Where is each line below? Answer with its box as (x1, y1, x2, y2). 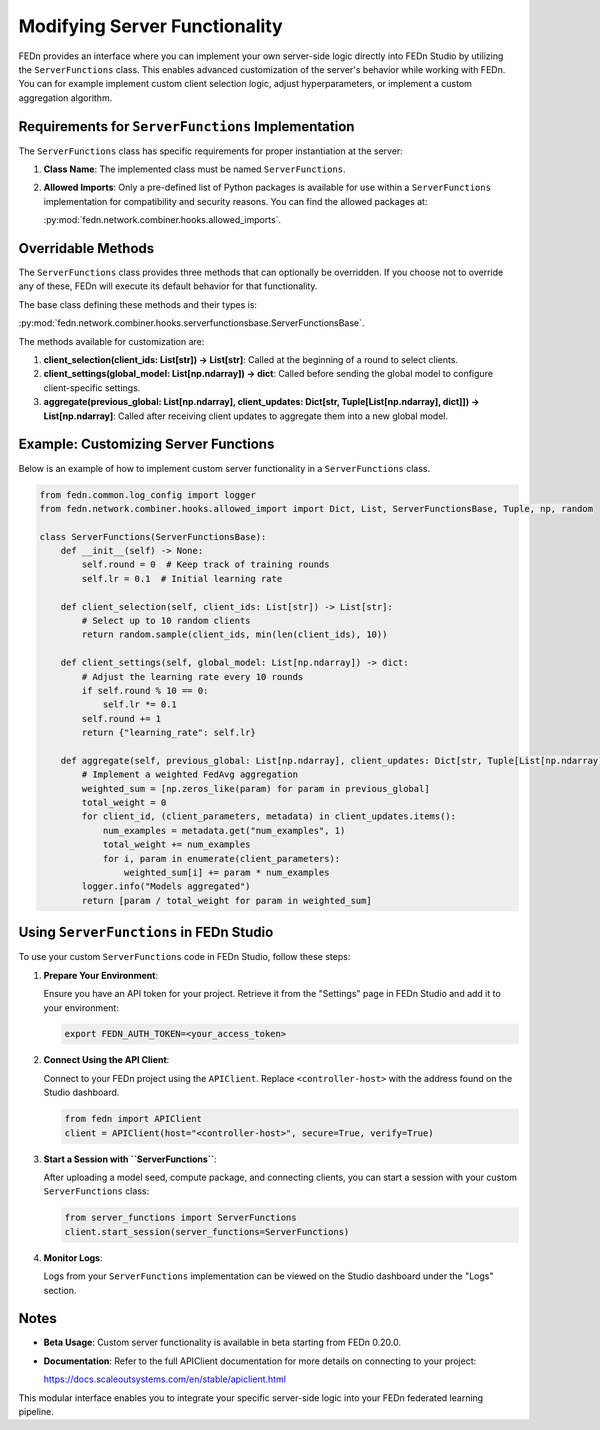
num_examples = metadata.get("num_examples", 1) (102, 825, 346, 836)
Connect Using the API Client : (43, 1054, 170, 1066)
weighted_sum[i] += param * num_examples (123, 867, 330, 879)
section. (43, 1284, 77, 1296)
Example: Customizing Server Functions (18, 436, 275, 453)
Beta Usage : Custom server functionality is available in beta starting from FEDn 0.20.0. (43, 1336, 402, 1349)
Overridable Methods (18, 240, 155, 257)
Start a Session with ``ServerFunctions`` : (43, 1153, 217, 1165)
